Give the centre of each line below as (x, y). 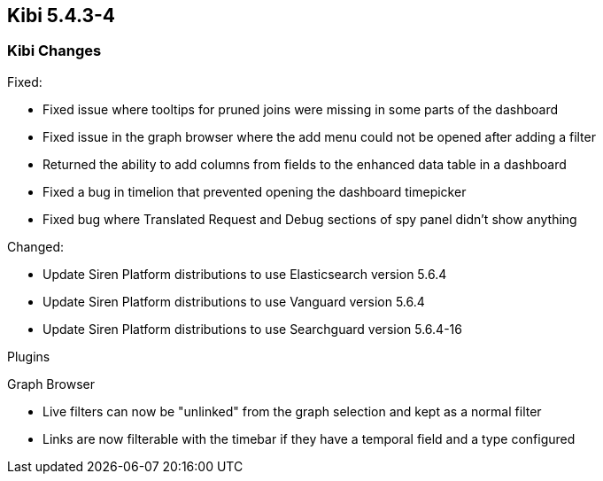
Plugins (29, 356)
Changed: (35, 246)
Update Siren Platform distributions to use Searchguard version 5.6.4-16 (252, 329)
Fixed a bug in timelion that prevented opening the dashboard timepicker (255, 191)
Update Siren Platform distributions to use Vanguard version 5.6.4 (234, 301)
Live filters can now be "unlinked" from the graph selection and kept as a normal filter (292, 411)
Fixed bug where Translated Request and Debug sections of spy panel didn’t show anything (310, 219)
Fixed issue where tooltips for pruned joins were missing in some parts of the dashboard (300, 109)
